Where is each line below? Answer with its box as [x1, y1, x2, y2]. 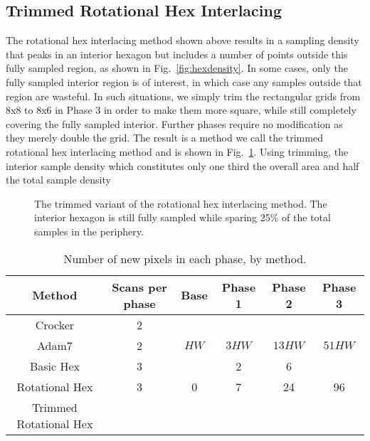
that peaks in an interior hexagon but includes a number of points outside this [6, 46, 348, 61]
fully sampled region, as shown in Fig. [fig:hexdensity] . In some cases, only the [6, 60, 349, 75]
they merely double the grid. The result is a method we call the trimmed [6, 130, 323, 145]
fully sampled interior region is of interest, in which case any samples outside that [6, 74, 362, 89]
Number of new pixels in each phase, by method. [63, 250, 307, 267]
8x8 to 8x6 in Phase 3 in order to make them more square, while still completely [6, 102, 356, 117]
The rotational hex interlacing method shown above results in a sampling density [6, 33, 359, 48]
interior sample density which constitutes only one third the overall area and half [6, 158, 359, 173]
